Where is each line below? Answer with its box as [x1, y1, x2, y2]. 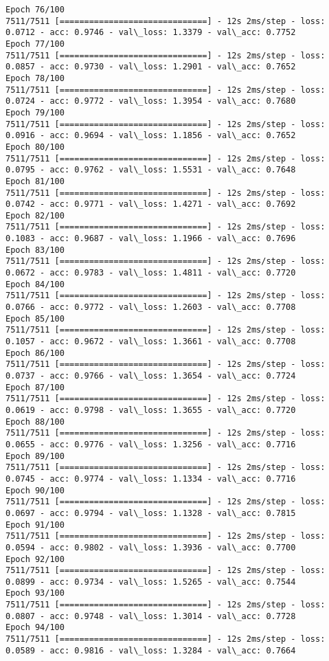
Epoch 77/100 [5, 38, 65, 49]
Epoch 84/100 [5, 279, 65, 289]
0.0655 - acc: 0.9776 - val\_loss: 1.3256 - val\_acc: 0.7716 [5, 439, 296, 449]
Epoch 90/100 [5, 485, 65, 495]
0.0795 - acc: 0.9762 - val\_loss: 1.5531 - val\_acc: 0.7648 [5, 165, 296, 175]
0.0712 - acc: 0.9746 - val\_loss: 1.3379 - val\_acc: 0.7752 [5, 27, 296, 38]
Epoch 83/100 [5, 245, 65, 255]
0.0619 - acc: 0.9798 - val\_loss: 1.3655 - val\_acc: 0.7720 [5, 405, 296, 415]
